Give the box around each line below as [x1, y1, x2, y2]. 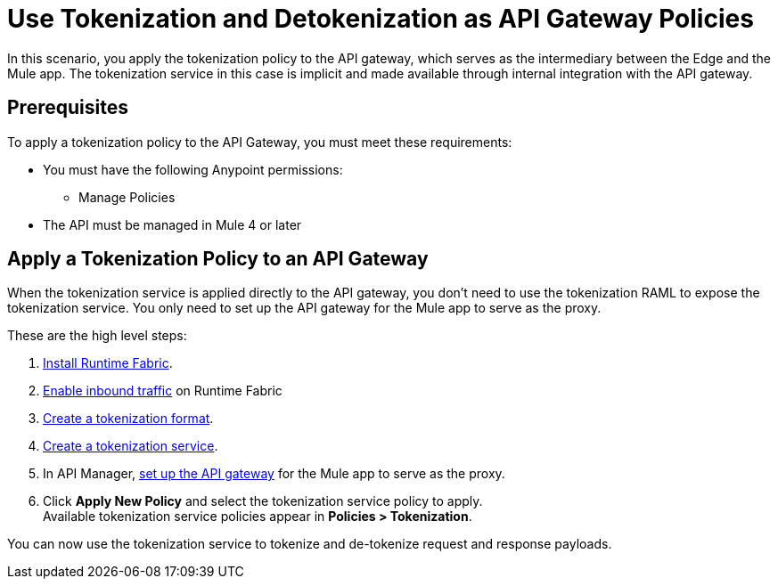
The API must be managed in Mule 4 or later [43, 216, 302, 232]
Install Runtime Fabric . [43, 355, 173, 371]
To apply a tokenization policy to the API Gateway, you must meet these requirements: [7, 134, 512, 150]
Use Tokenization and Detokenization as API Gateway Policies [7, 4, 754, 34]
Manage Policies [78, 189, 176, 205]
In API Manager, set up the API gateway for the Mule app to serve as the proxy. [43, 466, 505, 482]
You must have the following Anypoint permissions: [43, 161, 343, 177]
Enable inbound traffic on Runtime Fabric [43, 383, 283, 399]
